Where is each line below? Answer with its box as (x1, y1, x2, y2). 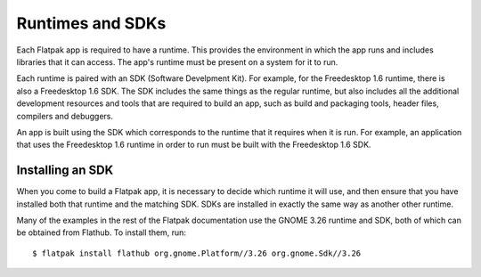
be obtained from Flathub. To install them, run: (16, 227, 187, 238)
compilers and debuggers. (16, 110, 114, 121)
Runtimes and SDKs (16, 13, 167, 33)
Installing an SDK (16, 163, 114, 178)
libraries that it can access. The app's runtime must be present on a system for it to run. (16, 56, 338, 67)
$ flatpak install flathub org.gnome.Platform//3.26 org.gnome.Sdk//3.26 (32, 248, 362, 258)
